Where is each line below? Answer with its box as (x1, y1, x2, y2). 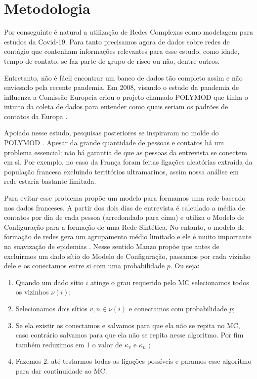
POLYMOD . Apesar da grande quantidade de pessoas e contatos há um (4, 137, 224, 148)
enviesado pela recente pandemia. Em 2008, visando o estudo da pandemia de (4, 82, 239, 92)
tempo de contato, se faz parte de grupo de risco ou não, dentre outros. (4, 55, 220, 66)
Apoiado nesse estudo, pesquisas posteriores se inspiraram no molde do (4, 127, 219, 138)
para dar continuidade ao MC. (15, 365, 107, 376)
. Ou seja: (170, 260, 200, 271)
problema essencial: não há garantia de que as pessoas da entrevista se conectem (4, 147, 247, 157)
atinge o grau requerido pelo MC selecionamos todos (90, 277, 249, 287)
